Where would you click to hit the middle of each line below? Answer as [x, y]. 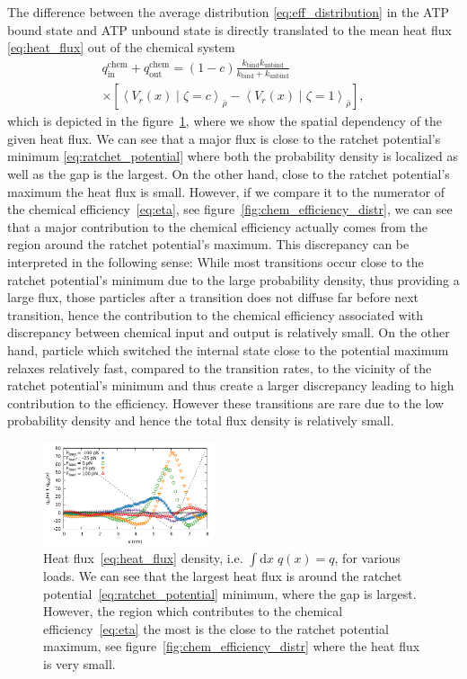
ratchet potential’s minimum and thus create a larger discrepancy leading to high [231, 385]
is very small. [79, 663]
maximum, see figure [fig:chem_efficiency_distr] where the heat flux [232, 646]
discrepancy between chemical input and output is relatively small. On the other [229, 332]
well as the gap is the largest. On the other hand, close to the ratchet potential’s [229, 174]
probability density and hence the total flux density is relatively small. [201, 420]
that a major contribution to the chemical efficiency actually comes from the [217, 226]
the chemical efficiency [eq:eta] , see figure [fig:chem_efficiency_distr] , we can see [230, 209]
